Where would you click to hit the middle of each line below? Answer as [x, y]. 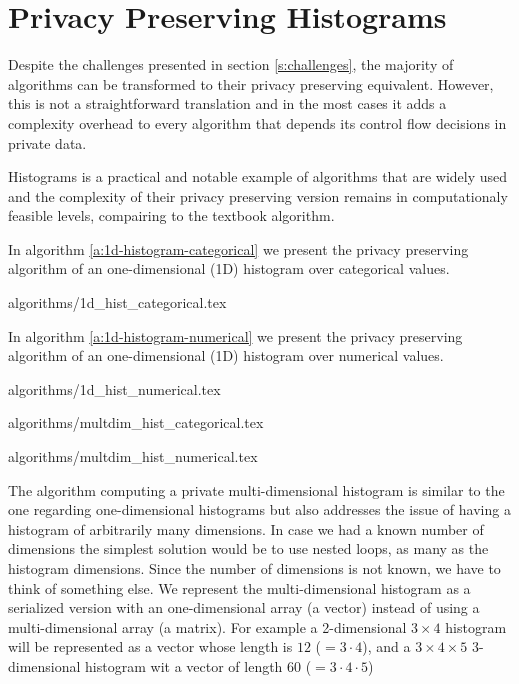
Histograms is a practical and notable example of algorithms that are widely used [258, 176]
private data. [47, 142]
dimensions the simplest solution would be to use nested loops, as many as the [248, 548]
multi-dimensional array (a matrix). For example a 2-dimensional [207, 626]
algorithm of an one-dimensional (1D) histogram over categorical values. [229, 268]
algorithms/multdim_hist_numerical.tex [133, 456]
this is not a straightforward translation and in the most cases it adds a [227, 103]
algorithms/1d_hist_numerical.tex [114, 388]
